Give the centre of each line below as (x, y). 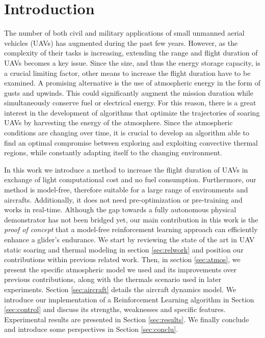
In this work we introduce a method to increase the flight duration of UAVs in (126, 169)
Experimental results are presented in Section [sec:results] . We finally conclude (127, 319)
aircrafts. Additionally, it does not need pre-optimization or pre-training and (123, 199)
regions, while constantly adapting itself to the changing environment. (113, 152)
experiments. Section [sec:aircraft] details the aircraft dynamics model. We (120, 289)
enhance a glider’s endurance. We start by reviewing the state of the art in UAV (129, 239)
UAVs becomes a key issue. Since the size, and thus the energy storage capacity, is (132, 62)
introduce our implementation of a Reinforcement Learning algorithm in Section (129, 299)
